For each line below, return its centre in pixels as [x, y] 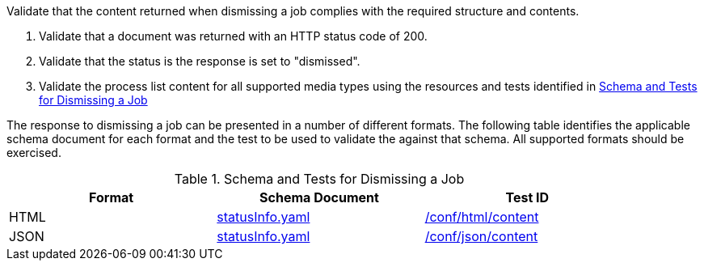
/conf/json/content [481, 236]
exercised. [34, 153]
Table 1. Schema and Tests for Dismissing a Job [319, 179]
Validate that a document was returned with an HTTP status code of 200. [233, 36]
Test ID [527, 197]
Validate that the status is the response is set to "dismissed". [200, 61]
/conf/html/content [482, 217]
